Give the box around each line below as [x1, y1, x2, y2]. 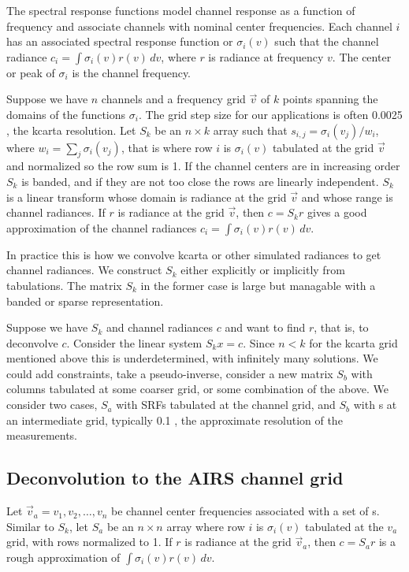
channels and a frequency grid [101, 91, 246, 107]
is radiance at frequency [208, 48, 324, 65]
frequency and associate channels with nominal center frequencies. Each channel [6, 17, 392, 34]
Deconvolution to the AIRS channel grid [6, 466, 344, 490]
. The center [332, 48, 392, 65]
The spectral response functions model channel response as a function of [6, 2, 355, 18]
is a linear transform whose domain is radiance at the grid [6, 188, 287, 205]
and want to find [225, 319, 306, 336]
